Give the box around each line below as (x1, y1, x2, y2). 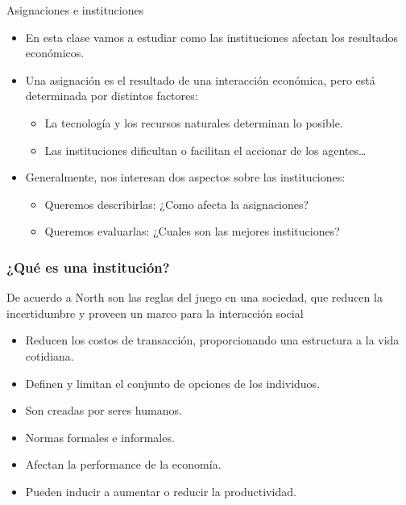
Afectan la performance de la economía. (25, 456, 222, 473)
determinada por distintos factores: (25, 87, 198, 104)
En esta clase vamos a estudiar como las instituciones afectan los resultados (25, 28, 398, 45)
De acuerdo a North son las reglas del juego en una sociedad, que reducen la (6, 289, 383, 306)
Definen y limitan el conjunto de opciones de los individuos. (25, 374, 321, 391)
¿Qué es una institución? (6, 257, 170, 277)
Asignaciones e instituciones (6, 2, 144, 18)
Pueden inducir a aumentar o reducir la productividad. (25, 482, 296, 499)
